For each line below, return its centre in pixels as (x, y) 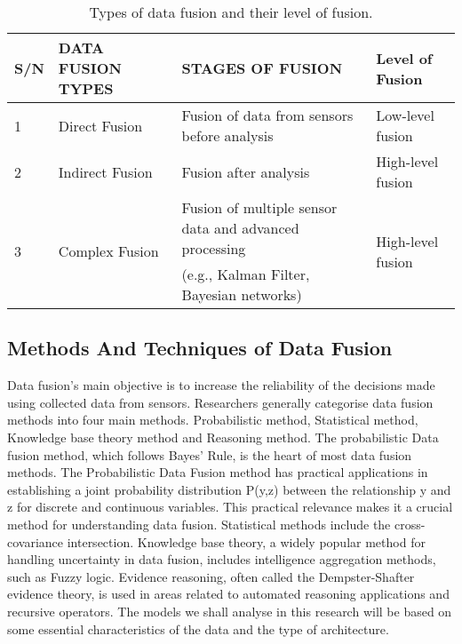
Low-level (405, 115)
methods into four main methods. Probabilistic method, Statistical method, (213, 420)
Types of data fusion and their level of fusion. (231, 12)
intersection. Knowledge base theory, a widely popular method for (246, 541)
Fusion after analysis (246, 171)
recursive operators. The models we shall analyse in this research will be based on (230, 611)
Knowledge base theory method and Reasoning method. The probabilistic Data (223, 437)
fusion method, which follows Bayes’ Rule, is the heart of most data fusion (210, 454)
